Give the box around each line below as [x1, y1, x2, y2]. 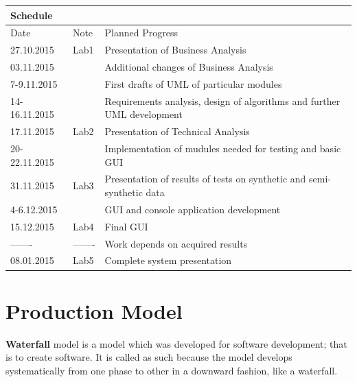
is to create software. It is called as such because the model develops [5, 350, 292, 364]
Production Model [5, 296, 183, 324]
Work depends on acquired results [104, 236, 248, 250]
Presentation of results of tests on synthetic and [104, 171, 306, 186]
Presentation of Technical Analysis [104, 124, 250, 139]
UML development [104, 107, 183, 121]
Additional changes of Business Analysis [104, 60, 273, 74]
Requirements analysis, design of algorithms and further [104, 93, 341, 108]
